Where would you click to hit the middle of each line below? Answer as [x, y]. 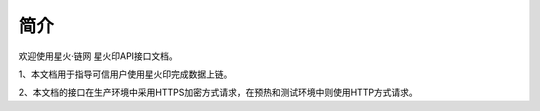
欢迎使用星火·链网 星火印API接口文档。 [98, 56]
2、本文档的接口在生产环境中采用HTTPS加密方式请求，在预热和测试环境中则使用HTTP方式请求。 [218, 92]
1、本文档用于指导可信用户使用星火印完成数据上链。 [125, 74]
